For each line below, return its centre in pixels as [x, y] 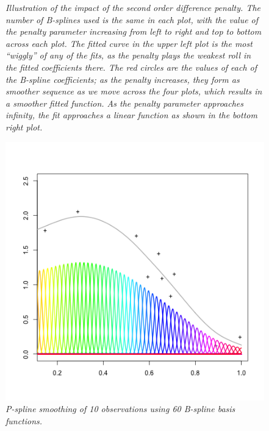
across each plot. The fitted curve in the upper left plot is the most [129, 43]
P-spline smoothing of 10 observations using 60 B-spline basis [120, 409]
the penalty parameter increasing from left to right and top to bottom [134, 31]
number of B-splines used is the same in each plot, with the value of [132, 19]
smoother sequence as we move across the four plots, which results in [134, 91]
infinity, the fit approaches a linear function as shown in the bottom [131, 115]
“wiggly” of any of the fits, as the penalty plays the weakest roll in [128, 55]
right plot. [24, 126]
